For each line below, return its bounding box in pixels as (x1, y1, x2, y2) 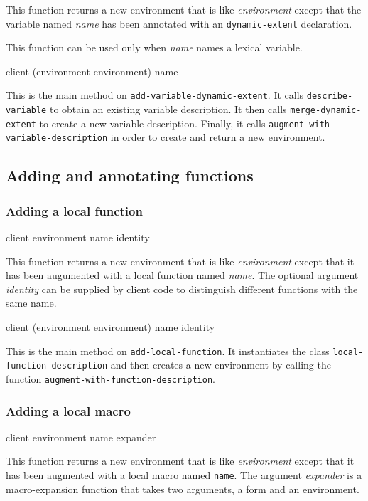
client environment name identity (6, 230, 150, 245)
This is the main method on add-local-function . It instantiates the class (6, 343, 330, 358)
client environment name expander (6, 429, 156, 444)
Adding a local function (6, 201, 143, 219)
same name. (6, 295, 57, 310)
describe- (306, 91, 353, 102)
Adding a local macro (6, 401, 131, 419)
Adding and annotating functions (6, 164, 254, 186)
